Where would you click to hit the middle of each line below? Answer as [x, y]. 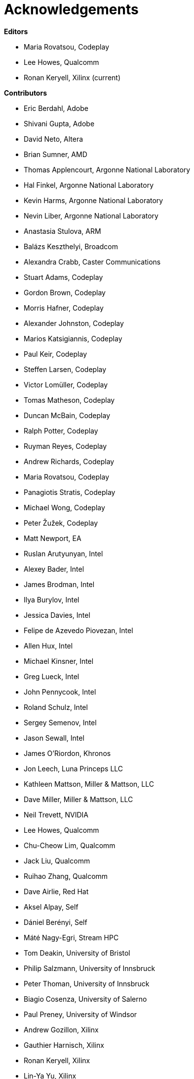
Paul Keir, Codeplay [56, 354]
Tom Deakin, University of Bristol [77, 953]
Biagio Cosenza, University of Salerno [85, 999]
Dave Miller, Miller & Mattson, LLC [78, 799]
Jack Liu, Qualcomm [57, 861]
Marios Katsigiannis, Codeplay [73, 338]
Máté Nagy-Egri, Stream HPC [71, 937]
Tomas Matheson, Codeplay [69, 400]
